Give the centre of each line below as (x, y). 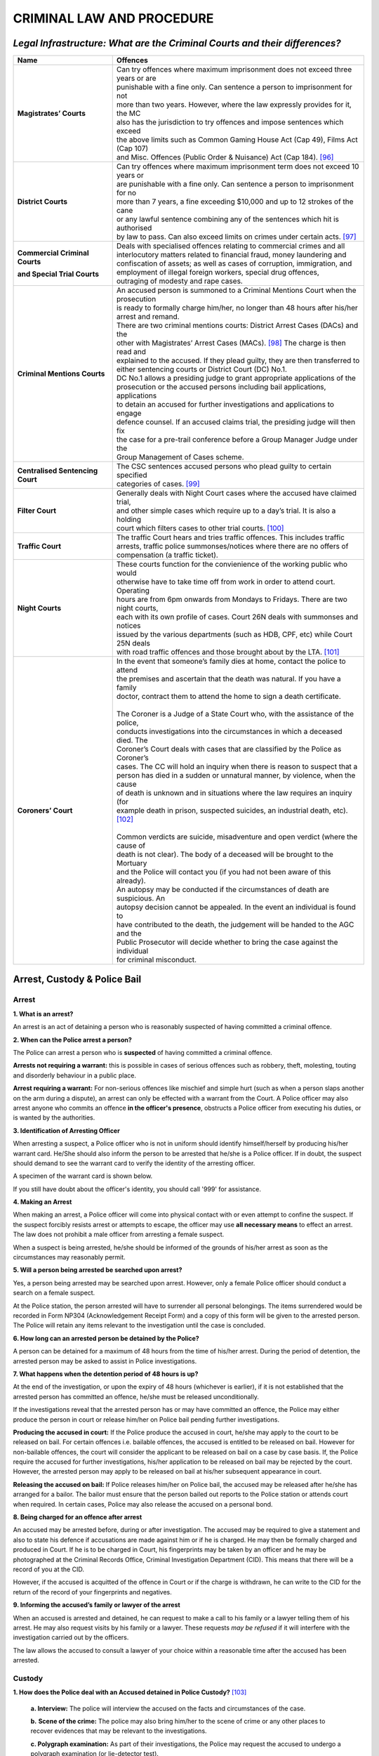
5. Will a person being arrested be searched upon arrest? (98, 1270)
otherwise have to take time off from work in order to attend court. (226, 582)
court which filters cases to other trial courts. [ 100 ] (200, 528)
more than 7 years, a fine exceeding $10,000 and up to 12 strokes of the (235, 202)
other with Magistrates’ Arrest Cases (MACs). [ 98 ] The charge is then (231, 343)
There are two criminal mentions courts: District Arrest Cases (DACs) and (237, 325)
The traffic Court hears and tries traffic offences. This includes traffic (231, 537)
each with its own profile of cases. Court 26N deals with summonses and (237, 617)
